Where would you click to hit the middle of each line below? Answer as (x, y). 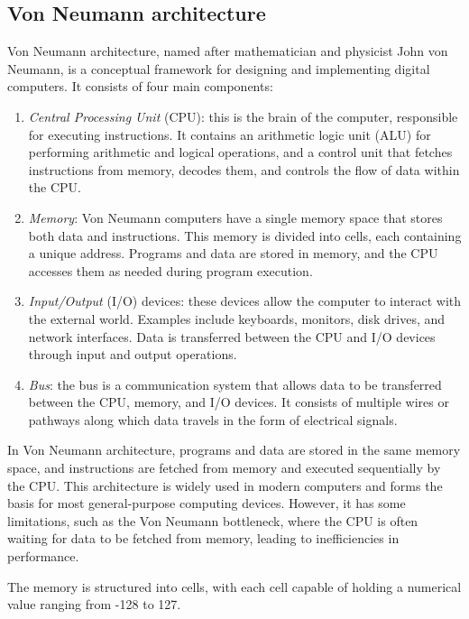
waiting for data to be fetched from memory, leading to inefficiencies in (203, 538)
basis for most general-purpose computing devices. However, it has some (207, 503)
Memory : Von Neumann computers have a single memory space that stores (235, 217)
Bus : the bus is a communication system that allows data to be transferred (235, 384)
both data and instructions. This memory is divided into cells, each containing (245, 235)
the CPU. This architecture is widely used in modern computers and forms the (225, 485)
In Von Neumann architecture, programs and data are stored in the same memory (234, 450)
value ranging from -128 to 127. (94, 604)
